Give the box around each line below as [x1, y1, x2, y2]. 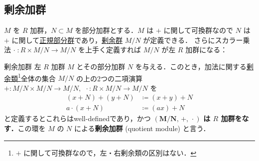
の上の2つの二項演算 [76, 73, 143, 83]
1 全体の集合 [18, 71, 56, 83]
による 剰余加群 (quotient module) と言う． [74, 123, 210, 134]
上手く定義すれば [85, 44, 141, 55]
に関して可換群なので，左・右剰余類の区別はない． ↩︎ [23, 147, 197, 158]
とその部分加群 [76, 61, 126, 71]
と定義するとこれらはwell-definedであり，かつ [4, 113, 151, 124]
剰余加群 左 [4, 61, 41, 71]
